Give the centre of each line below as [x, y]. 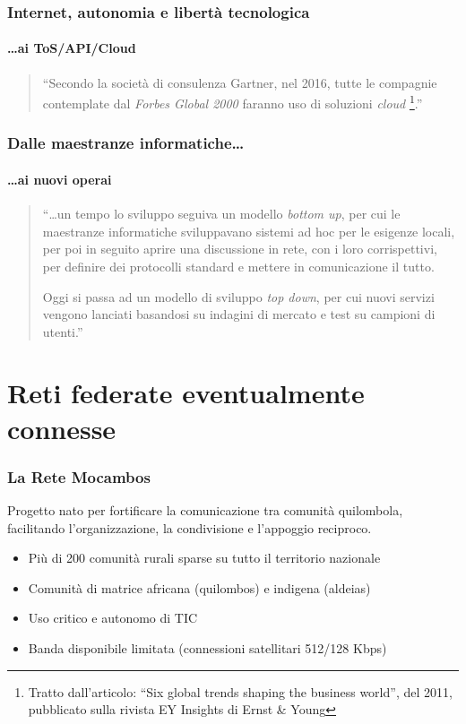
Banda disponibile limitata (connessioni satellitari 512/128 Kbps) [207, 648]
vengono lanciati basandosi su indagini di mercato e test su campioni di [239, 314]
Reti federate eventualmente [186, 393]
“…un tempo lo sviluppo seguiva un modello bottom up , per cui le [221, 214]
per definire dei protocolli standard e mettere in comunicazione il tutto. [238, 266]
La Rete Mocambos [79, 476]
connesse [62, 428]
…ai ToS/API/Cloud [72, 48]
